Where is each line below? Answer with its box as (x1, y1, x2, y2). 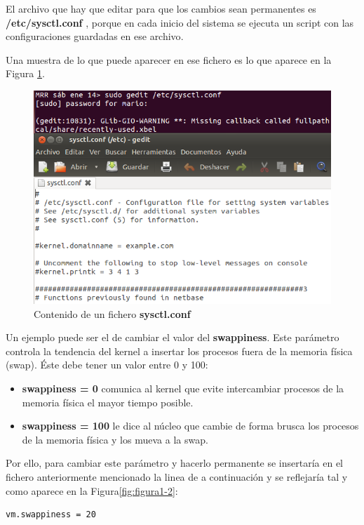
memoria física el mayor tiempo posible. (22, 394, 194, 409)
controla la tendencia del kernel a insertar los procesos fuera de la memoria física (6, 343, 353, 358)
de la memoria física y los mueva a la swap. (22, 432, 208, 446)
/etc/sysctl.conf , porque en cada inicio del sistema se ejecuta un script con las (6, 15, 354, 29)
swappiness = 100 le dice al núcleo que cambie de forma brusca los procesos (22, 418, 359, 433)
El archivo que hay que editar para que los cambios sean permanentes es (6, 1, 316, 15)
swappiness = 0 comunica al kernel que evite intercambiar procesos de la (22, 381, 344, 396)
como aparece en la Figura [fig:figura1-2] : (6, 483, 178, 498)
